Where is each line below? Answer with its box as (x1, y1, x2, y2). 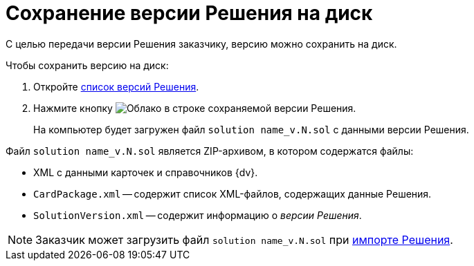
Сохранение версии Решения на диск (6, 1, 373, 25)
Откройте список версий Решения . (33, 80, 199, 93)
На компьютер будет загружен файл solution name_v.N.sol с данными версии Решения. (33, 123, 469, 135)
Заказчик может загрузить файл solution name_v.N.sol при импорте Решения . (35, 232, 453, 247)
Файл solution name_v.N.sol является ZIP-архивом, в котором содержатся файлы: (6, 144, 414, 157)
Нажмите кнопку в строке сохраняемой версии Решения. (33, 102, 356, 114)
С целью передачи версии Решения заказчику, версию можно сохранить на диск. (6, 37, 397, 50)
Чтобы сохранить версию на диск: (6, 59, 169, 71)
